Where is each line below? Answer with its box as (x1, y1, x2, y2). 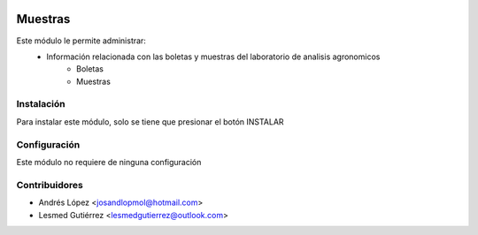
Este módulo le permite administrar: (16, 35, 146, 46)
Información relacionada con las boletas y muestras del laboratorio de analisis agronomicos (46, 51, 381, 62)
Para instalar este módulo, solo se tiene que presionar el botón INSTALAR (16, 116, 284, 127)
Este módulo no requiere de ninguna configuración (16, 156, 202, 167)
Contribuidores (16, 178, 83, 191)
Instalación (16, 98, 66, 110)
